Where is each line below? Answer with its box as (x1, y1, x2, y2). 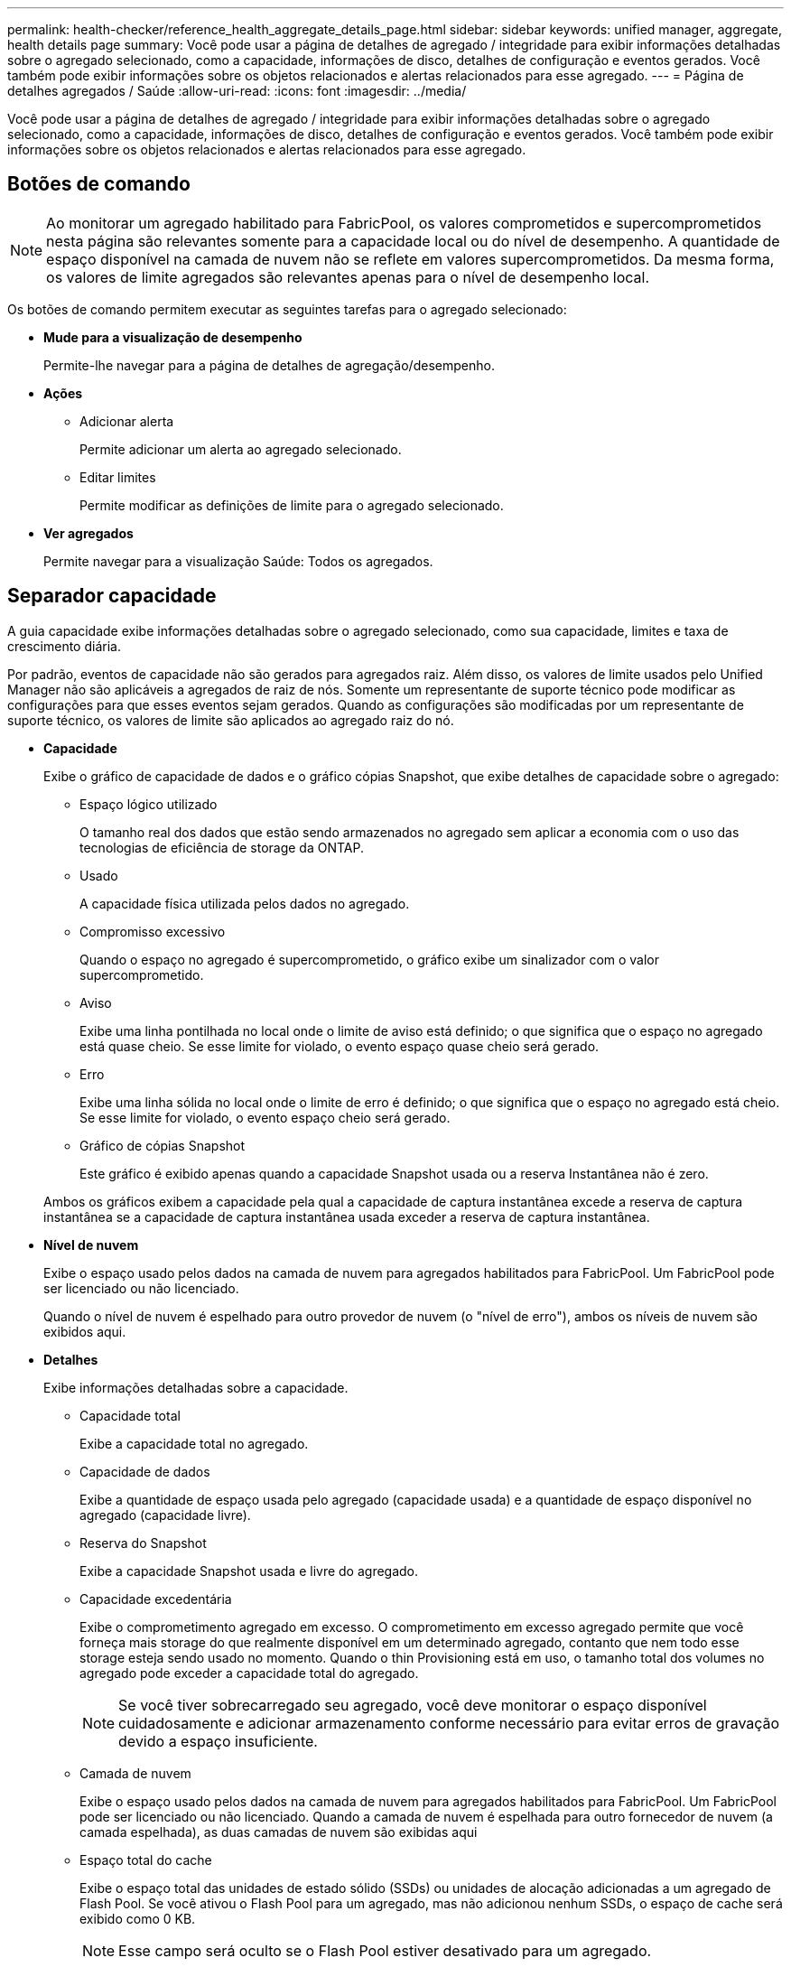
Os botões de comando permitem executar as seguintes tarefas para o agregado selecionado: (7, 301, 567, 317)
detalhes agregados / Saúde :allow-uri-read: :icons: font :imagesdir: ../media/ (7, 83, 467, 98)
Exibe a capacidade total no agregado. (79, 1435, 309, 1451)
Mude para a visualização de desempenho (43, 329, 302, 345)
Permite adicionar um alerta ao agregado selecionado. (79, 441, 402, 457)
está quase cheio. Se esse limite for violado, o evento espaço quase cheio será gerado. (79, 1038, 600, 1054)
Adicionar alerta (79, 413, 174, 429)
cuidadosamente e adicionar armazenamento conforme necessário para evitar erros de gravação (118, 1713, 780, 1732)
